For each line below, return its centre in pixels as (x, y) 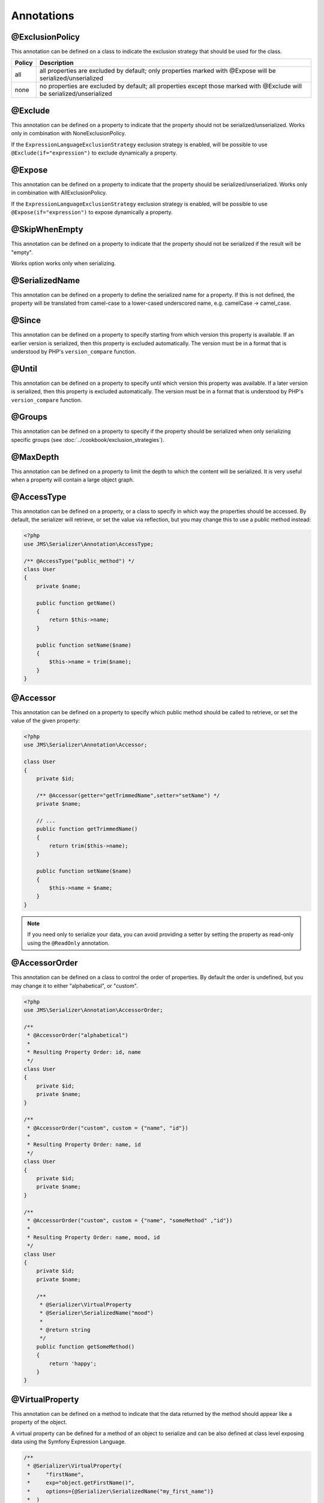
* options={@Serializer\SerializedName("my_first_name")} (121, 1491)
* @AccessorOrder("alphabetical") (78, 1035)
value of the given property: (46, 720)
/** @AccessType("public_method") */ (79, 561)
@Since (26, 321)
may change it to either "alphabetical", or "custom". (74, 985)
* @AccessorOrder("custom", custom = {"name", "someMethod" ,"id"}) (130, 1220)
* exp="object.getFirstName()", (81, 1483)
